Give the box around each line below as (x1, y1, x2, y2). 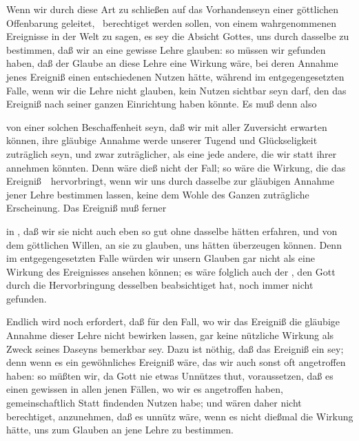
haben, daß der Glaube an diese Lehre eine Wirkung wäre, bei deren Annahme (6, 56, 338, 70)
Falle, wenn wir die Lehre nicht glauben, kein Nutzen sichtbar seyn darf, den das (6, 83, 347, 97)
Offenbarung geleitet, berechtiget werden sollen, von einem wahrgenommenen (6, 15, 336, 30)
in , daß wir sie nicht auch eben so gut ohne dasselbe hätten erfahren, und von (6, 223, 338, 238)
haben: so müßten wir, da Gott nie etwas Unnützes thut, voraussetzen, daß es (6, 368, 334, 382)
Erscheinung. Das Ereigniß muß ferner (6, 201, 167, 215)
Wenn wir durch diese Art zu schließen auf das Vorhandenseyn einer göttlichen (6, 2, 338, 16)
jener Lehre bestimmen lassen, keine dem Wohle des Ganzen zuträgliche (6, 187, 309, 201)
